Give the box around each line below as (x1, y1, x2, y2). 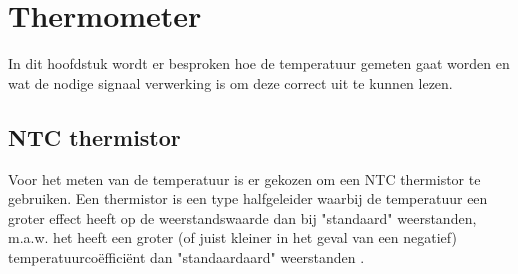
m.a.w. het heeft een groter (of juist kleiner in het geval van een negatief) (8, 227, 457, 248)
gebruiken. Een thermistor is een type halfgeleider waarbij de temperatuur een (8, 188, 488, 209)
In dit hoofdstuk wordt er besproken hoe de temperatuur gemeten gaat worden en (8, 53, 510, 74)
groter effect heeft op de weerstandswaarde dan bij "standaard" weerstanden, (8, 207, 477, 228)
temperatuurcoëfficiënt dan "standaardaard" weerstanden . (8, 246, 365, 267)
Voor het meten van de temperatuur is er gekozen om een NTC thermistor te (8, 168, 481, 189)
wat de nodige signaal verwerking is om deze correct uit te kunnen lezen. (8, 72, 453, 93)
